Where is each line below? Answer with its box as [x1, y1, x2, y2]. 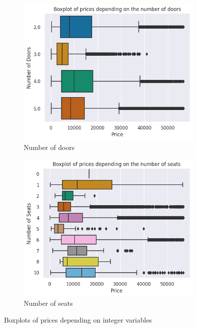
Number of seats [24, 298, 73, 308]
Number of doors [24, 142, 75, 152]
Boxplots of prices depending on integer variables [4, 314, 152, 325]
